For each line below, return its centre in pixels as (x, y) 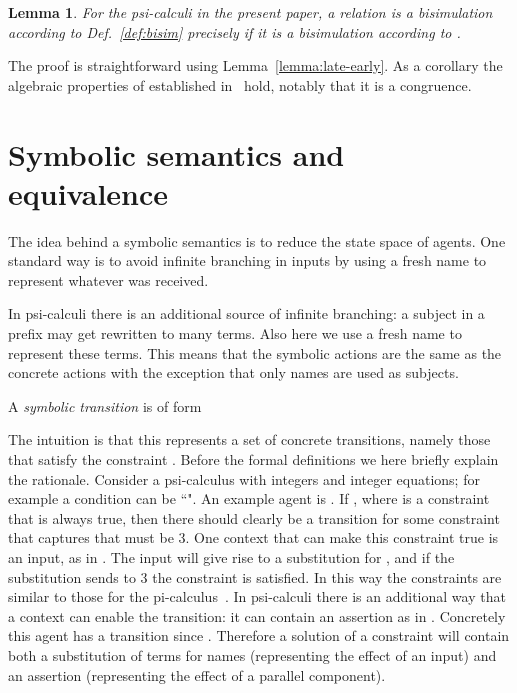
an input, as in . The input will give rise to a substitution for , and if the (231, 557)
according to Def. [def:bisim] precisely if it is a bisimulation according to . (234, 31)
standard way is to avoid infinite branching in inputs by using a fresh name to (247, 260)
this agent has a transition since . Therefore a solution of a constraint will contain (259, 635)
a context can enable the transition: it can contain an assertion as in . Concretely (257, 615)
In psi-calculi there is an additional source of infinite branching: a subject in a (246, 313)
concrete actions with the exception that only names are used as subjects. (233, 372)
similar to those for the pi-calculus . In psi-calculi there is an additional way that (257, 596)
